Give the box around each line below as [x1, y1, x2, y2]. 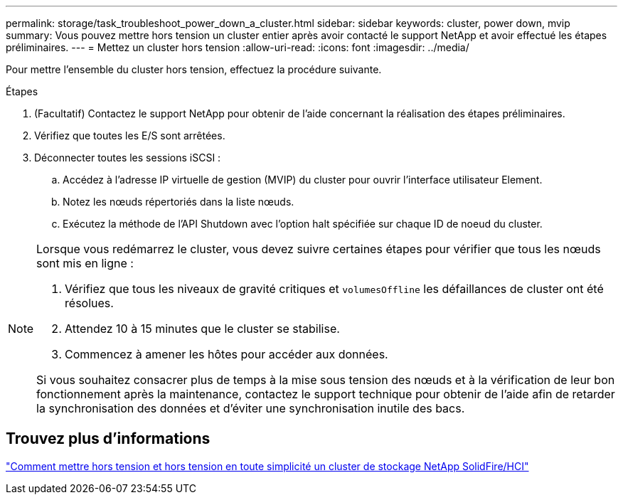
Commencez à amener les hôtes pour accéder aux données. [65, 347, 388, 361]
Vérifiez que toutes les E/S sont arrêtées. [34, 129, 225, 142]
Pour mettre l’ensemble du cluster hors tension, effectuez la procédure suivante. [6, 63, 382, 75]
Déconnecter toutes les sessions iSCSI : [34, 151, 221, 164]
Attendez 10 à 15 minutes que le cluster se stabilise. [65, 321, 340, 336]
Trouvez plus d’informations [6, 430, 211, 448]
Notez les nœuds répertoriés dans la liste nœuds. [63, 196, 294, 208]
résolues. [65, 296, 114, 310]
